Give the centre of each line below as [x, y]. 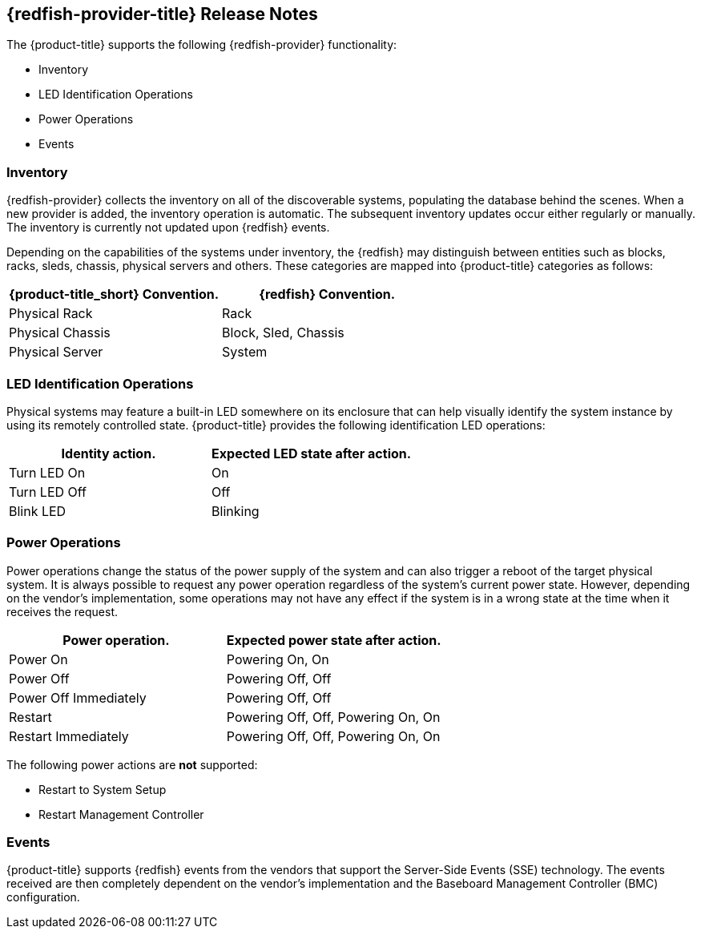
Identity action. [109, 453]
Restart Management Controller [121, 814]
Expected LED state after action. [312, 453]
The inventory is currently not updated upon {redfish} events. [168, 228]
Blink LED [38, 511]
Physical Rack [51, 314]
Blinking [236, 511]
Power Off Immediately [78, 697]
